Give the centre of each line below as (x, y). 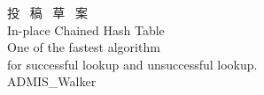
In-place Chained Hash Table (86, 29)
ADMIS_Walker (52, 81)
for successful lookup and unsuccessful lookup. (132, 64)
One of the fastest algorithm (84, 47)
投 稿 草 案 (47, 12)
